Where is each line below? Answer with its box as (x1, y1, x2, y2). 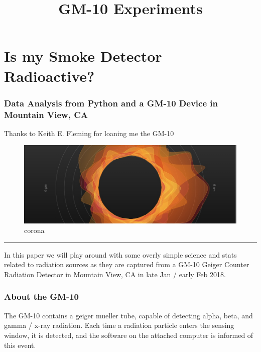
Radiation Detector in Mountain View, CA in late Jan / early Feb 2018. (4, 269, 226, 279)
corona (24, 225, 45, 236)
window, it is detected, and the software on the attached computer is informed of (4, 329, 253, 340)
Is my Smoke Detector (4, 46, 162, 66)
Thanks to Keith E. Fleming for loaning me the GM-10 (4, 128, 174, 138)
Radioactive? (4, 65, 95, 86)
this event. (4, 339, 36, 350)
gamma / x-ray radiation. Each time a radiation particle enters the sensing (4, 320, 234, 330)
